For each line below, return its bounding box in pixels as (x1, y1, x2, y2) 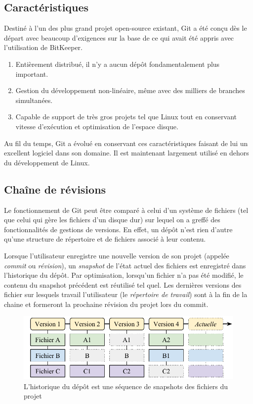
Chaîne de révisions (4, 181, 106, 197)
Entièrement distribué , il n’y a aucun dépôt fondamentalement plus (15, 58, 220, 69)
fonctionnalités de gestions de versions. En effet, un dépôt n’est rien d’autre (4, 224, 233, 234)
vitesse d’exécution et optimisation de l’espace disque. (15, 121, 178, 131)
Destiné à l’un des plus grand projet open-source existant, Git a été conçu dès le (4, 23, 247, 33)
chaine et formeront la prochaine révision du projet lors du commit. (4, 299, 209, 309)
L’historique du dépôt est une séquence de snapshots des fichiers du (24, 381, 228, 391)
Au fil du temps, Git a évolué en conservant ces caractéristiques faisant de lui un (4, 138, 248, 148)
